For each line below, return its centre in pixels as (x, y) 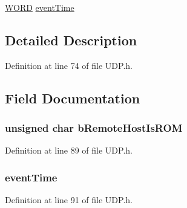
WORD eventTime (40, 7)
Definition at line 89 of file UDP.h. (69, 150)
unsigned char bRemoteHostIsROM (94, 128)
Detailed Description (71, 40)
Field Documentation (73, 98)
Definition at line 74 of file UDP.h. (69, 65)
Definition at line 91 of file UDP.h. (69, 200)
